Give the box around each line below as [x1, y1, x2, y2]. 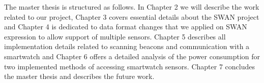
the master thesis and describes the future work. [4, 71, 155, 81]
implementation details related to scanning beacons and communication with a [4, 41, 250, 52]
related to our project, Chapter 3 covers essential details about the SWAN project [4, 11, 259, 22]
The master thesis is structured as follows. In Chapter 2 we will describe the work [4, 2, 259, 12]
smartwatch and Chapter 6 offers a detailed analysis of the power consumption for [4, 51, 260, 61]
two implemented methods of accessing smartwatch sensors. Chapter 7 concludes [4, 61, 255, 71]
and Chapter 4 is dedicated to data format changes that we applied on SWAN [4, 21, 247, 32]
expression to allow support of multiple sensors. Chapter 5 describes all [4, 31, 226, 41]
